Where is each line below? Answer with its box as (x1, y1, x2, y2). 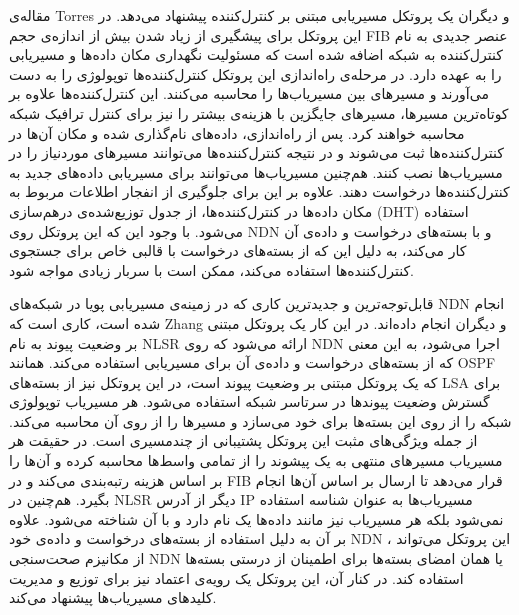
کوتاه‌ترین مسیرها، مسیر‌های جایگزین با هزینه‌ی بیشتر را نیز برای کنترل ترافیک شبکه (9, 102, 509, 123)
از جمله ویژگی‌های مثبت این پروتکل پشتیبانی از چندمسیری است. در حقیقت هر (9, 430, 478, 451)
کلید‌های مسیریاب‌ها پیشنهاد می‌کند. (9, 587, 217, 608)
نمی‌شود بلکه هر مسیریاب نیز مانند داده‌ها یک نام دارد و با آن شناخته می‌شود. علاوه (9, 508, 504, 529)
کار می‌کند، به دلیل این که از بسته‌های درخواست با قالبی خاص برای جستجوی (9, 240, 467, 261)
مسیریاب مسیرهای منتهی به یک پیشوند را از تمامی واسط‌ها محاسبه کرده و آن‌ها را (9, 450, 503, 471)
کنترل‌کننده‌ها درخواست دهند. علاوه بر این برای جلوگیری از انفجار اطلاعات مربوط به (9, 181, 510, 202)
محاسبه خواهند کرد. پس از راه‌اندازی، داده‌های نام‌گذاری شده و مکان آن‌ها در (9, 122, 465, 143)
